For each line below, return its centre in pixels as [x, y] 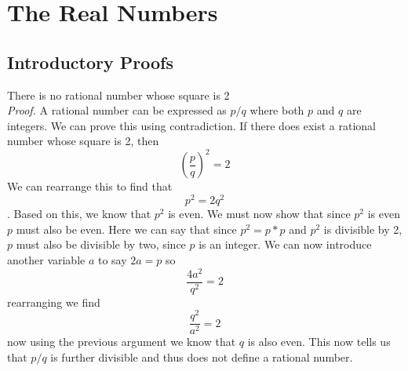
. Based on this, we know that [79, 214]
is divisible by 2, [363, 229]
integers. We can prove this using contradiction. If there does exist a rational [191, 125]
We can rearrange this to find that [90, 186]
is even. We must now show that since [259, 214]
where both [277, 110]
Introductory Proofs [90, 62]
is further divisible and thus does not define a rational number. [202, 356]
